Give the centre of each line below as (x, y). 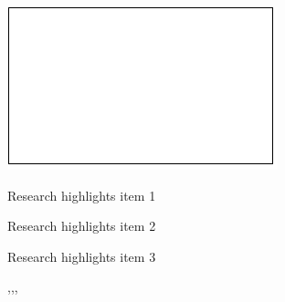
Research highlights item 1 (82, 195)
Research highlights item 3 (82, 256)
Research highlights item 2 (82, 226)
